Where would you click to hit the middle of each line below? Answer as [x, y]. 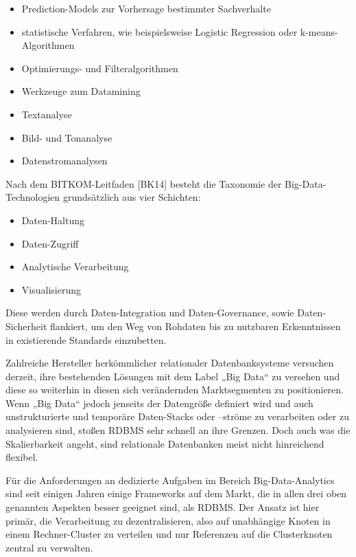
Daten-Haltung [53, 220]
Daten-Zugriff [50, 243]
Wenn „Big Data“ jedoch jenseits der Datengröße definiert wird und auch [159, 403]
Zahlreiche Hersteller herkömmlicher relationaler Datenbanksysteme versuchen [170, 363]
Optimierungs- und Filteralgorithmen [100, 68]
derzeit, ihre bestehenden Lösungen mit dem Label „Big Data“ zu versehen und [173, 376]
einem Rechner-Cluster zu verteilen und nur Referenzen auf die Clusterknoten [169, 534]
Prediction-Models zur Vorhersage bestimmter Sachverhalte [146, 8]
